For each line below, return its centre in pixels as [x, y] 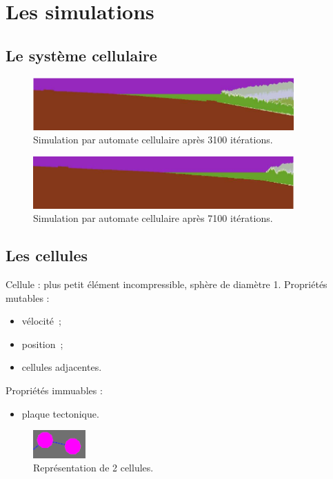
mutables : [28, 297]
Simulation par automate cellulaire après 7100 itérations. [153, 218]
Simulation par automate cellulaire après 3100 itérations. [153, 140]
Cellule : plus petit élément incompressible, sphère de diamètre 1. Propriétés [166, 284]
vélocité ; [41, 321]
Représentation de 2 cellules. [93, 468]
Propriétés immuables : [54, 390]
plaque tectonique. [60, 413]
